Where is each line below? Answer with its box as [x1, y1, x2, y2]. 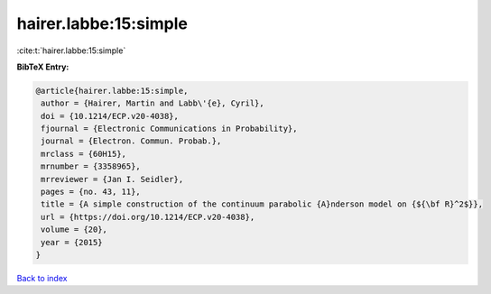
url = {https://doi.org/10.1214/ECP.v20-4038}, [41, 212, 255, 222]
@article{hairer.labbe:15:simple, [35, 86, 189, 96]
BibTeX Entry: [16, 61, 69, 72]
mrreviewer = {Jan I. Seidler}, [41, 174, 184, 184]
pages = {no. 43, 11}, [41, 187, 142, 198]
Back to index [16, 272, 68, 283]
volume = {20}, [41, 225, 108, 234]
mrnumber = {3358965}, [41, 161, 142, 171]
